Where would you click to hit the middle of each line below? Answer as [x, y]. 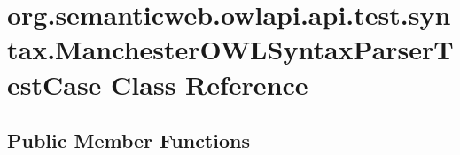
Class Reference [210, 84]
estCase [55, 84]
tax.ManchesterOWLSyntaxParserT [230, 49]
